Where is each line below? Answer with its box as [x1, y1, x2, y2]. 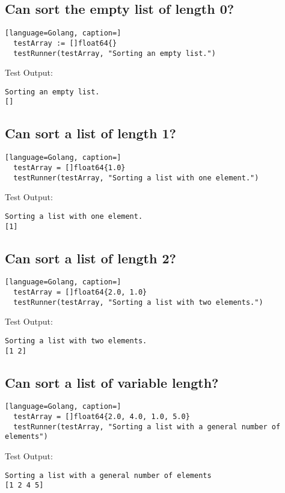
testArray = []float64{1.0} [13, 163, 126, 172]
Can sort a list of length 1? [5, 124, 176, 142]
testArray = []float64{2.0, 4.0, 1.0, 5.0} [13, 412, 190, 421]
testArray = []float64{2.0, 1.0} [13, 288, 147, 297]
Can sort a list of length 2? [5, 248, 176, 267]
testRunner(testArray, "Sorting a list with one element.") [13, 173, 259, 182]
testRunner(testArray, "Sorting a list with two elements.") [13, 298, 263, 307]
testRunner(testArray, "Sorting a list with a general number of [13, 422, 281, 431]
